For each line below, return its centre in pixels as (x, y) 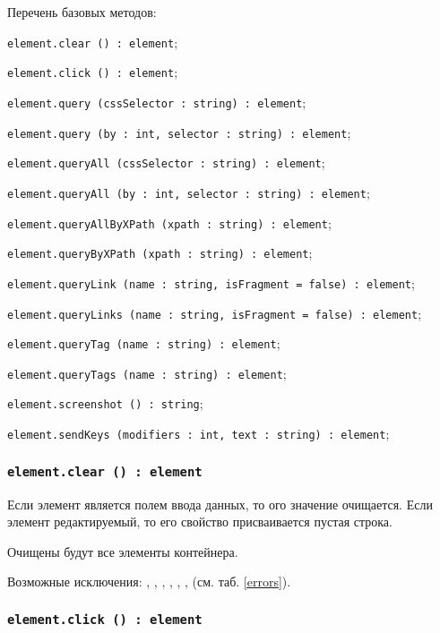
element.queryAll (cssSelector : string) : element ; (166, 163)
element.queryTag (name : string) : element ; (144, 343)
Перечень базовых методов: (82, 12)
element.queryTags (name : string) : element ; (147, 373)
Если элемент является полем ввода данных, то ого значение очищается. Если (220, 504)
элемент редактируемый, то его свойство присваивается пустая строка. (200, 522)
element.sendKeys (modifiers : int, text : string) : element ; (198, 434)
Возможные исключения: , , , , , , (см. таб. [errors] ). (149, 582)
